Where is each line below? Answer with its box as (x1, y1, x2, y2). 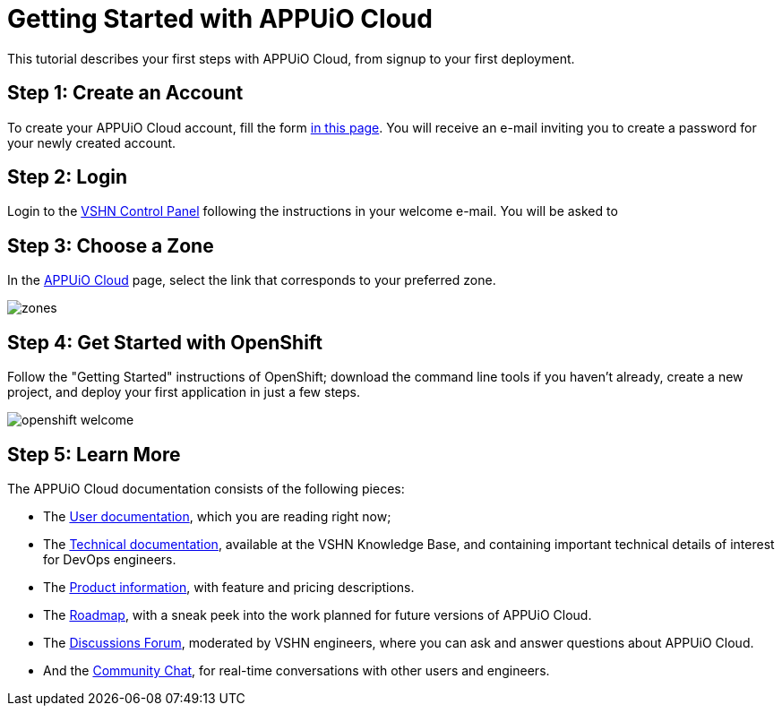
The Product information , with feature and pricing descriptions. (43, 579, 415, 595)
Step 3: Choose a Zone (7, 234, 214, 257)
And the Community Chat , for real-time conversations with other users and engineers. (43, 662, 550, 678)
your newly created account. (7, 134, 176, 150)
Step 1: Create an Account (7, 82, 244, 105)
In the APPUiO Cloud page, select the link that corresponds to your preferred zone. (7, 272, 496, 288)
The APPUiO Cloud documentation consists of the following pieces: (7, 480, 405, 496)
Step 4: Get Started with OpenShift (7, 331, 323, 354)
